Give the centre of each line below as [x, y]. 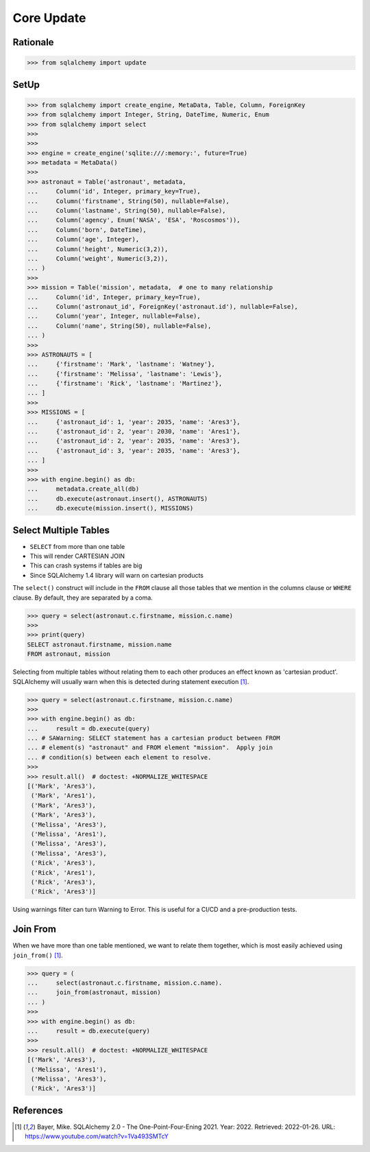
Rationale [33, 42]
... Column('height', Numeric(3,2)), [98, 249]
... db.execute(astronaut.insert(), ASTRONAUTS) [118, 498]
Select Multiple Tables [61, 530]
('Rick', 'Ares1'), [63, 872]
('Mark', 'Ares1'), [63, 796]
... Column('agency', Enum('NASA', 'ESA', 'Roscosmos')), [134, 220]
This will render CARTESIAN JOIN [77, 556]
